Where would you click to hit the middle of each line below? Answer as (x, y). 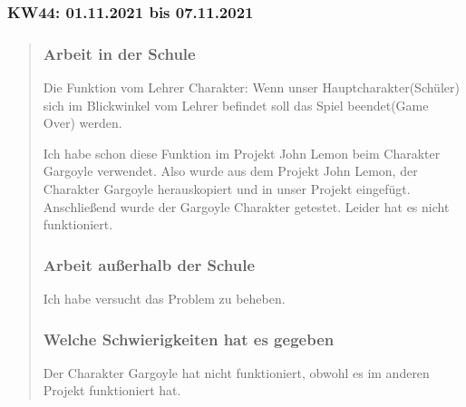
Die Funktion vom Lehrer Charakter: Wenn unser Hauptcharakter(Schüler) (251, 87)
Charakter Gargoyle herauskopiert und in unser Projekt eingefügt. (227, 189)
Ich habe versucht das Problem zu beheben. (164, 299)
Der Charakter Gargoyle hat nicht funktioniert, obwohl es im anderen (236, 372)
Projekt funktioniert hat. (112, 390)
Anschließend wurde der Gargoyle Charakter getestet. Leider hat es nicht (246, 206)
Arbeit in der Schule (119, 53)
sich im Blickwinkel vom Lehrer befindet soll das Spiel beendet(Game (236, 105)
